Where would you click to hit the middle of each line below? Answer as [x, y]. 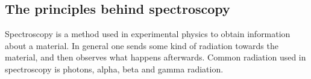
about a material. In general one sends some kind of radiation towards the [142, 45]
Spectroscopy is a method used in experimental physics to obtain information [148, 34]
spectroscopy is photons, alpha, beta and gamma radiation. [114, 69]
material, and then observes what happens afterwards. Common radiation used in [155, 57]
